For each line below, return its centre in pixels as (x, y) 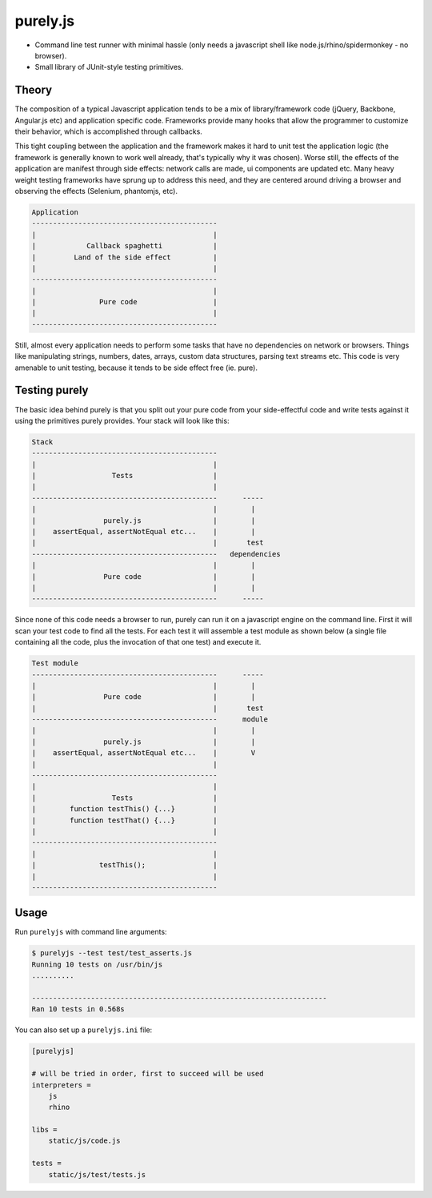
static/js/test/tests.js (97, 1174)
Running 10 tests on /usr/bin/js (97, 964)
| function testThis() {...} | (124, 809)
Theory (34, 90)
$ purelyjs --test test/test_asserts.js (112, 953)
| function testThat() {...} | (124, 820)
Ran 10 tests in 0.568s (78, 1009)
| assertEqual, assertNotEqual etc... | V (144, 753)
